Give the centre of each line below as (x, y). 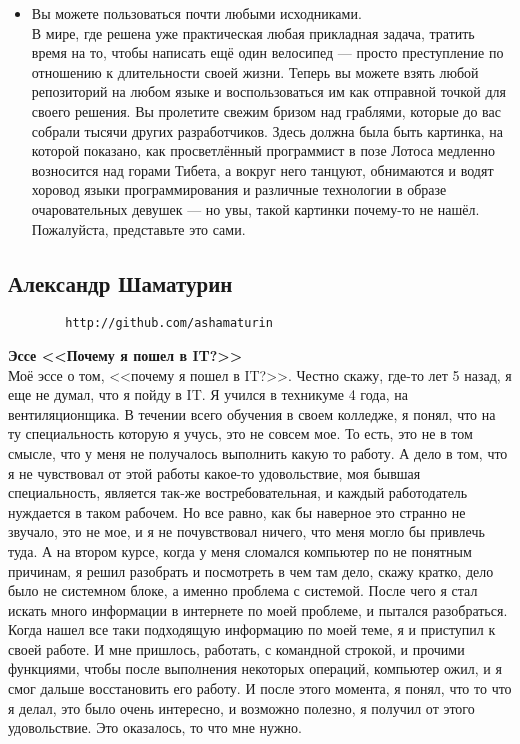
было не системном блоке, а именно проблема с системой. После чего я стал (243, 590)
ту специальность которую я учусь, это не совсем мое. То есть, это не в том (240, 433)
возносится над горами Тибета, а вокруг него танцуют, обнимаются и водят (262, 169)
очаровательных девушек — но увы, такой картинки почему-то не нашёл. (255, 208)
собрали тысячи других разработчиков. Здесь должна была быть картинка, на (267, 130)
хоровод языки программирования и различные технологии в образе (239, 189)
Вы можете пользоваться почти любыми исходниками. (196, 13)
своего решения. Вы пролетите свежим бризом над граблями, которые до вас (266, 110)
